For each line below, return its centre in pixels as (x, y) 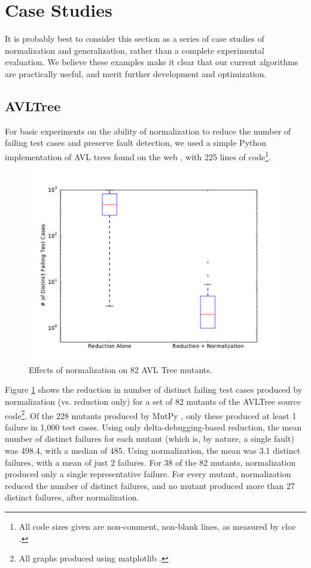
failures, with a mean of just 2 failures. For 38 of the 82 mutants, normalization (150, 462)
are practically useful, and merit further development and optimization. (136, 73)
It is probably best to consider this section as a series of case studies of (135, 39)
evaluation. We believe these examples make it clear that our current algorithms (152, 62)
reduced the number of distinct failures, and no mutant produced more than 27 (150, 485)
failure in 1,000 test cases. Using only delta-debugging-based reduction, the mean (153, 427)
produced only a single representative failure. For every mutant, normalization (148, 474)
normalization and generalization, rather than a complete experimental (135, 50)
